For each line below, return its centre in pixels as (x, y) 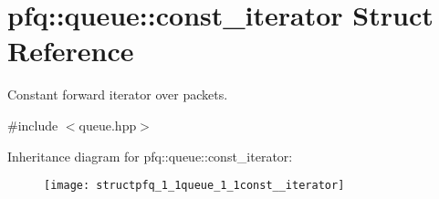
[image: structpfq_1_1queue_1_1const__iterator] (194, 186)
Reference (71, 51)
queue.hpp (108, 125)
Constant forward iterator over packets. (118, 94)
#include (33, 125)
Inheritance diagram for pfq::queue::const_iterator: (150, 156)
